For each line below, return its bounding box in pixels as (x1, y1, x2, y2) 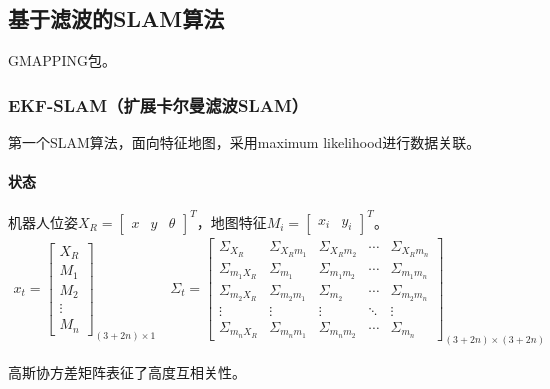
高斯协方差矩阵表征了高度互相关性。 (8, 362, 246, 383)
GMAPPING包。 (8, 50, 116, 71)
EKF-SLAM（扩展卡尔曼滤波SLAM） (8, 92, 309, 117)
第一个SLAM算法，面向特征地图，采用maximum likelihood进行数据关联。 (8, 132, 481, 153)
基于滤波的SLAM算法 (8, 3, 225, 34)
